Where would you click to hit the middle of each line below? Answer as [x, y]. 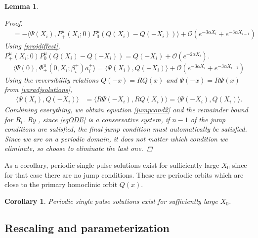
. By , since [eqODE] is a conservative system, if [96, 119]
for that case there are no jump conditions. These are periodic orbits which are [124, 174]
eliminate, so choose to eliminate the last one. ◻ [79, 148]
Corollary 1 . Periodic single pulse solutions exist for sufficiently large [111, 201]
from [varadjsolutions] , [39, 89]
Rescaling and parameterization [87, 227]
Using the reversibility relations [51, 79]
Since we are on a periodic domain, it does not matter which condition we [116, 138]
